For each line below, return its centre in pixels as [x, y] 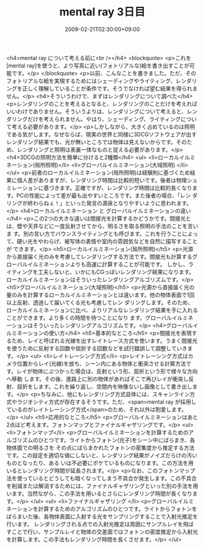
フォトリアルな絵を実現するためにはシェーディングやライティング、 [91, 81]
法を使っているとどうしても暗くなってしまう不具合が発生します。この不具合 [102, 478]
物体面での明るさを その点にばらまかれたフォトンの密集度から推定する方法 [100, 448]
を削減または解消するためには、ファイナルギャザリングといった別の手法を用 [102, 485]
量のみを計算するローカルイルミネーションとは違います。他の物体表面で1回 [100, 295]
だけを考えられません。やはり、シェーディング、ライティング [104, 119]
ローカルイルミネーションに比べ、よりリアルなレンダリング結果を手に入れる [102, 310]
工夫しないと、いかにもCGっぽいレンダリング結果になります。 [116, 271]
